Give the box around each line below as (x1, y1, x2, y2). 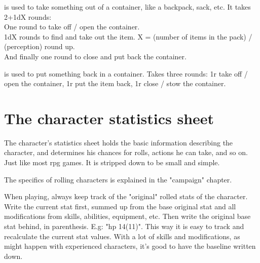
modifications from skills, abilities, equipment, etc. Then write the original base (4, 211, 251, 221)
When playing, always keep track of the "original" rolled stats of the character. (4, 191, 248, 202)
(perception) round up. (4, 41, 75, 52)
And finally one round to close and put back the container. (4, 51, 187, 61)
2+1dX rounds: (4, 11, 52, 22)
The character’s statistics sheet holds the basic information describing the (4, 137, 233, 147)
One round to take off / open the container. (4, 21, 140, 32)
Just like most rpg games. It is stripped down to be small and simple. (4, 157, 220, 168)
